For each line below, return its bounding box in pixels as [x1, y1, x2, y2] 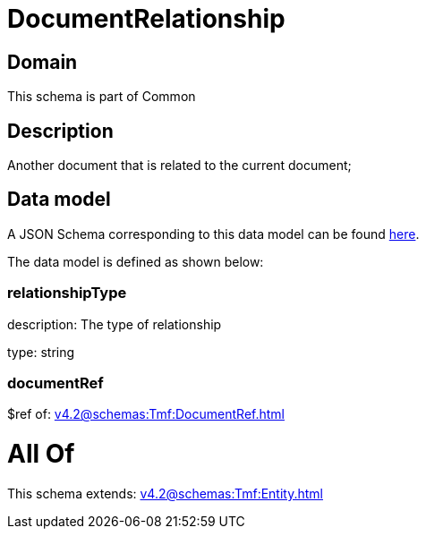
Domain [7, 50, 78, 73]
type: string [7, 344, 75, 360]
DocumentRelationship [7, 4, 285, 34]
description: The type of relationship [7, 316, 222, 332]
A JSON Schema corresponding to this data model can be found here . [7, 225, 420, 242]
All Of [7, 438, 75, 470]
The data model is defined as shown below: [7, 253, 264, 269]
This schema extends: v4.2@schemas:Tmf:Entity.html [7, 485, 323, 501]
